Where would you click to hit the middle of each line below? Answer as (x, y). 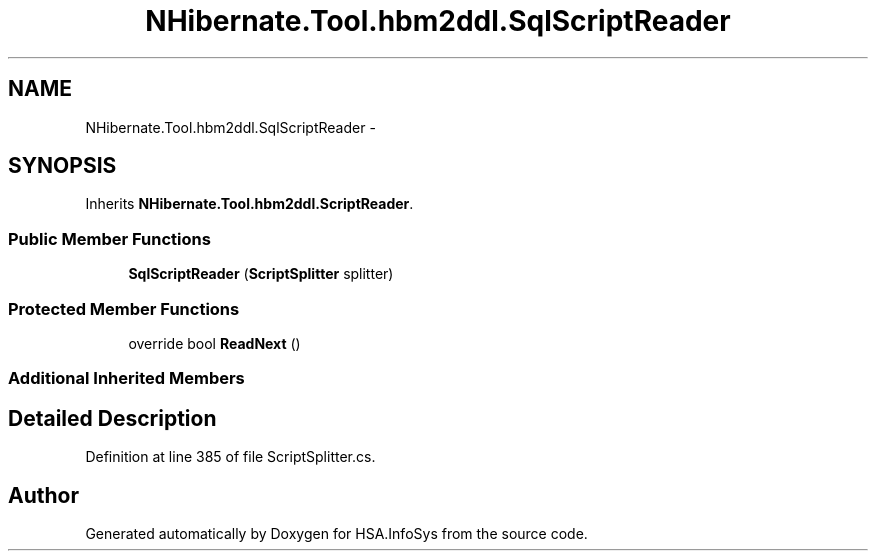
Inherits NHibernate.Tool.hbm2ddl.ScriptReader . (249, 204)
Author (43, 495)
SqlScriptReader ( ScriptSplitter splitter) (261, 274)
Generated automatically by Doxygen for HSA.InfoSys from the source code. (336, 533)
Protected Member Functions (124, 308)
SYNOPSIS (62, 166)
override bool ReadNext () (214, 343)
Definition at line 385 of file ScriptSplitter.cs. (230, 457)
